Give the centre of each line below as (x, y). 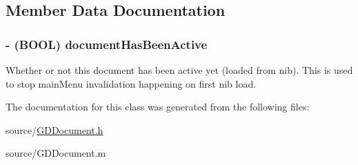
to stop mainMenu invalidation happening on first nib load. (131, 83)
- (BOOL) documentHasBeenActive (107, 44)
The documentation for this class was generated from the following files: (158, 107)
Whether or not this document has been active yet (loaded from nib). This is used (179, 70)
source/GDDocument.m (56, 153)
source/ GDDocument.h (54, 129)
